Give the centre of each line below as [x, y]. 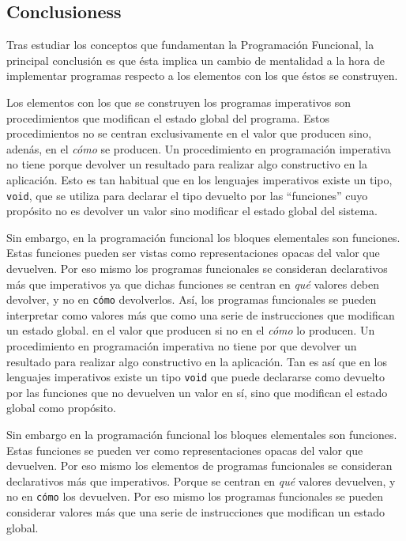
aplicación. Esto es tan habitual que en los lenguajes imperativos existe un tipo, [199, 179]
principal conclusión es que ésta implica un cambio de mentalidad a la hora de [196, 60]
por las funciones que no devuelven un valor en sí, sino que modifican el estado [197, 392]
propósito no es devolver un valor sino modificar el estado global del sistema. [192, 211]
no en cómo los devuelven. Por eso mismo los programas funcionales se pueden [195, 496]
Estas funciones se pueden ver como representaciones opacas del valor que [185, 450]
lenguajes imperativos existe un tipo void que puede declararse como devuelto [196, 377]
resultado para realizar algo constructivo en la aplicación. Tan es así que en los [197, 361]
